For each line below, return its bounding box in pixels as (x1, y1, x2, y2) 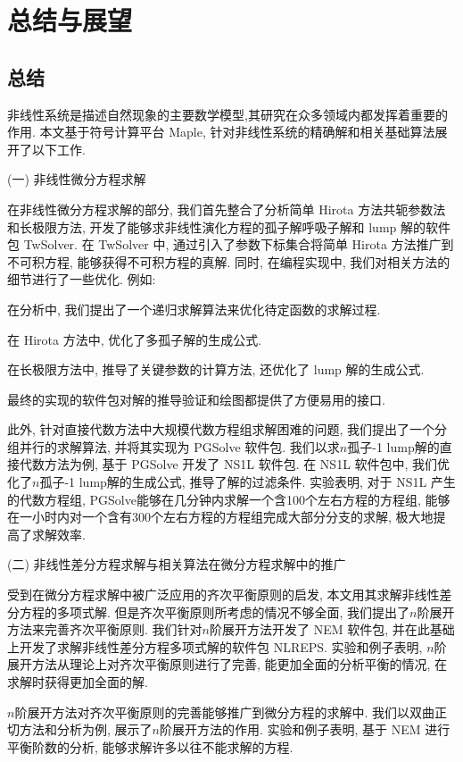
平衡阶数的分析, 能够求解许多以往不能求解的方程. (7, 737, 294, 756)
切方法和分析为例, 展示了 (7, 720, 153, 739)
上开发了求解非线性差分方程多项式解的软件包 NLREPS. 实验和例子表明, (7, 637, 423, 656)
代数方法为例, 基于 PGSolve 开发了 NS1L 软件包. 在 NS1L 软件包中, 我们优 (19, 455, 451, 473)
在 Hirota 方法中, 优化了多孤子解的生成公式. (7, 330, 262, 348)
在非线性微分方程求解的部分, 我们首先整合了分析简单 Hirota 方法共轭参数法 (7, 199, 446, 218)
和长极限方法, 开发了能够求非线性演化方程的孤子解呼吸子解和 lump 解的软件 (7, 217, 451, 236)
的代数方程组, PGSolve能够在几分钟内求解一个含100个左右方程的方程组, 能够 (7, 490, 451, 508)
